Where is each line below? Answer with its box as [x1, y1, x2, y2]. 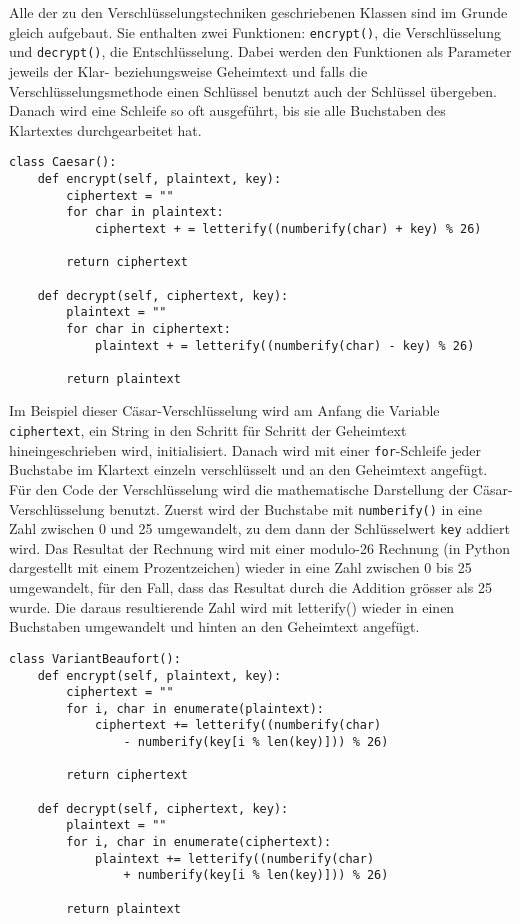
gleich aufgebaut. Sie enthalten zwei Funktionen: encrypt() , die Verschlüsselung [9, 21, 501, 42]
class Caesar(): [9, 155, 117, 170]
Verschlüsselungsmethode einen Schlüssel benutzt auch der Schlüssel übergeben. [9, 80, 498, 101]
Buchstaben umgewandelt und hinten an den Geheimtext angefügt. [9, 616, 420, 637]
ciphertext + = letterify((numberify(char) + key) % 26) [94, 221, 482, 236]
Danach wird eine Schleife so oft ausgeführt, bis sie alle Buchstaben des [9, 100, 446, 121]
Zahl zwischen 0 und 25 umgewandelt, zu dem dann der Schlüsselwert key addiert [9, 518, 510, 539]
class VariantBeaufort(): [9, 651, 181, 666]
